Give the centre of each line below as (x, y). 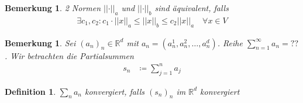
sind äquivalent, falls (192, 8)
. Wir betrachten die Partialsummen (69, 55)
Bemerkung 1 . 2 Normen (53, 8)
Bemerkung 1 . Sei (40, 42)
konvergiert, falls (114, 91)
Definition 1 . (30, 91)
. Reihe (230, 42)
